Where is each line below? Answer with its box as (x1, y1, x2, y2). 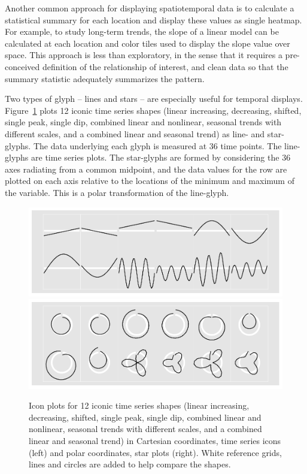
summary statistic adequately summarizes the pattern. (5, 72, 205, 84)
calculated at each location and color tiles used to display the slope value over (5, 37, 290, 49)
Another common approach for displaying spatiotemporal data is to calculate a (5, 2, 294, 14)
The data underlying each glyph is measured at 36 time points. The (33, 139, 282, 152)
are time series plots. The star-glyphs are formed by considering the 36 (31, 151, 291, 164)
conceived (5, 60, 40, 73)
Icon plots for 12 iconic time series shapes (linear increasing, (29, 399, 250, 412)
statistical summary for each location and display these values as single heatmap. (5, 13, 302, 26)
